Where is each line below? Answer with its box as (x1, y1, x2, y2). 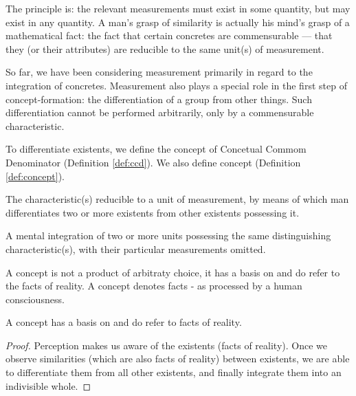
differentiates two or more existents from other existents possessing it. (5, 205, 300, 219)
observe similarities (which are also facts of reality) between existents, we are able (5, 351, 350, 366)
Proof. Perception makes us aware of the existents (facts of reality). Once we (5, 338, 328, 352)
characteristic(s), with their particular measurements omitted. (5, 241, 266, 256)
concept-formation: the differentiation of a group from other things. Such (5, 91, 312, 106)
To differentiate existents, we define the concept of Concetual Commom (5, 142, 307, 156)
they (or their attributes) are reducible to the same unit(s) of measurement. (5, 41, 324, 56)
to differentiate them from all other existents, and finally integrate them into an (5, 365, 342, 379)
